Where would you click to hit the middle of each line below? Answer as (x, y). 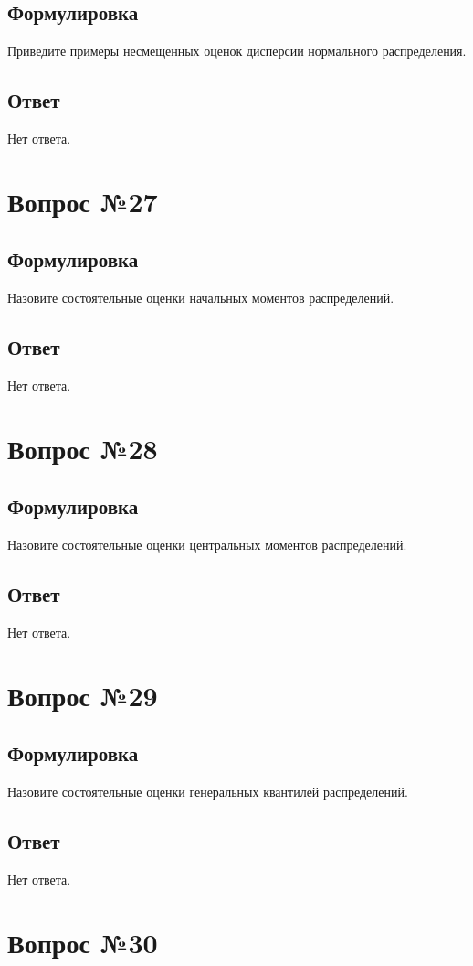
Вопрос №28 (83, 448)
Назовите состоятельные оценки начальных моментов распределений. (201, 298)
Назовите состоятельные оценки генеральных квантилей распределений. (208, 792)
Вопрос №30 (83, 942)
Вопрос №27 (83, 201)
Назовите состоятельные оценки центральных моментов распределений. (207, 545)
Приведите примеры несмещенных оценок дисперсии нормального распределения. (237, 51)
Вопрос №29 (83, 695)
